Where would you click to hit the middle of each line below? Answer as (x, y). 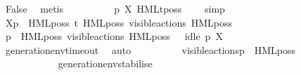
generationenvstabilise (105, 63)
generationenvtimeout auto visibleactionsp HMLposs (150, 49)
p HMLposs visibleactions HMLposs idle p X (114, 36)
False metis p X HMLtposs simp (115, 8)
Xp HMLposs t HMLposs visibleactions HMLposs (119, 22)
